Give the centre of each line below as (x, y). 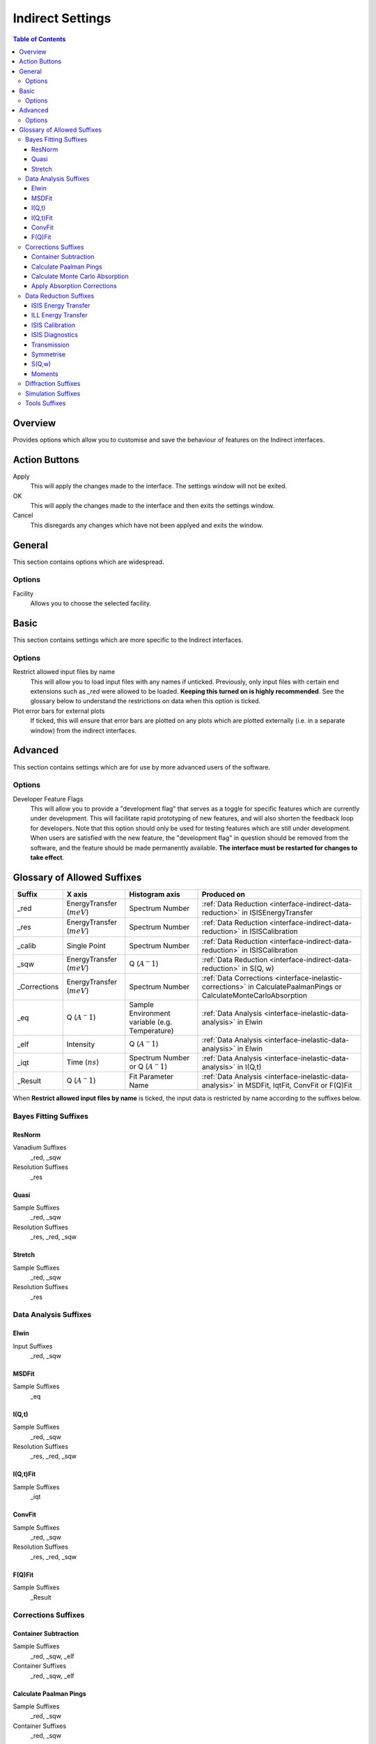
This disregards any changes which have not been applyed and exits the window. (147, 525)
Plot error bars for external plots (59, 711)
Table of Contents (39, 39)
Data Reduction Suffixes (60, 296)
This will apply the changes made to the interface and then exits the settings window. (152, 505)
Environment (150, 1014)
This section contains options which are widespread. (88, 562)
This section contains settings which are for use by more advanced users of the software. (142, 767)
